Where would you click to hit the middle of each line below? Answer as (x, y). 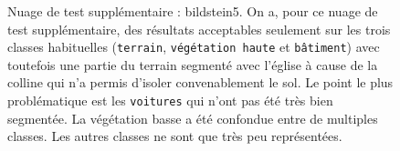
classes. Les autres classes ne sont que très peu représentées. (175, 136)
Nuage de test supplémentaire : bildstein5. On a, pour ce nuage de (193, 11)
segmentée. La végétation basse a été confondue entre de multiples (193, 118)
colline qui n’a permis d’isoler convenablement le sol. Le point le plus (200, 82)
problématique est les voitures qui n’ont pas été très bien (170, 101)
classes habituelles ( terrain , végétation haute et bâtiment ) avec (194, 47)
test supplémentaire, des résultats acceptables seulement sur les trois (199, 29)
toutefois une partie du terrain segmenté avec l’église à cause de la (193, 64)
